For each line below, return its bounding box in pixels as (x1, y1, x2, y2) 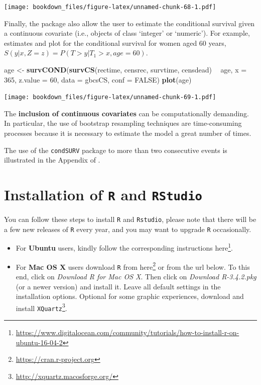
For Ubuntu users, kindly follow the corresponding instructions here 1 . (16, 241, 233, 253)
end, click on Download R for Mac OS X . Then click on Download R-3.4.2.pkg (16, 271, 256, 282)
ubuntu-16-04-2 (16, 337, 63, 347)
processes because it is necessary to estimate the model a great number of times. (4, 128, 251, 138)
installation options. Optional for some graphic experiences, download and (16, 291, 244, 301)
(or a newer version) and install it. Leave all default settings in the (16, 281, 221, 291)
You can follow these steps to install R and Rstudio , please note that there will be (4, 214, 256, 224)
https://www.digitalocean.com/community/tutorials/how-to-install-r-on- (16, 327, 239, 338)
